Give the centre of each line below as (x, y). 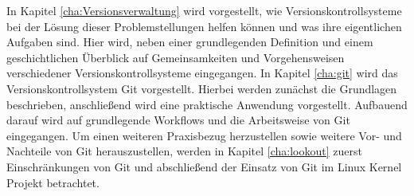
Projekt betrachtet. (53, 182)
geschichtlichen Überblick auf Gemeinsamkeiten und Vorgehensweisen (176, 57)
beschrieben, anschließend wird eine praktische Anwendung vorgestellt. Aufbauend (207, 104)
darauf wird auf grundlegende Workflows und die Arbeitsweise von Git (178, 120)
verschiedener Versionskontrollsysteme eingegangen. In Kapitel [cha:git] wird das (202, 73)
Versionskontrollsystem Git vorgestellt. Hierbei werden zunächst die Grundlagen (202, 88)
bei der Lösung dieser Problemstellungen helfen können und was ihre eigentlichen (204, 26)
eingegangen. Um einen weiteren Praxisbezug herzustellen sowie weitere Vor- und (204, 135)
